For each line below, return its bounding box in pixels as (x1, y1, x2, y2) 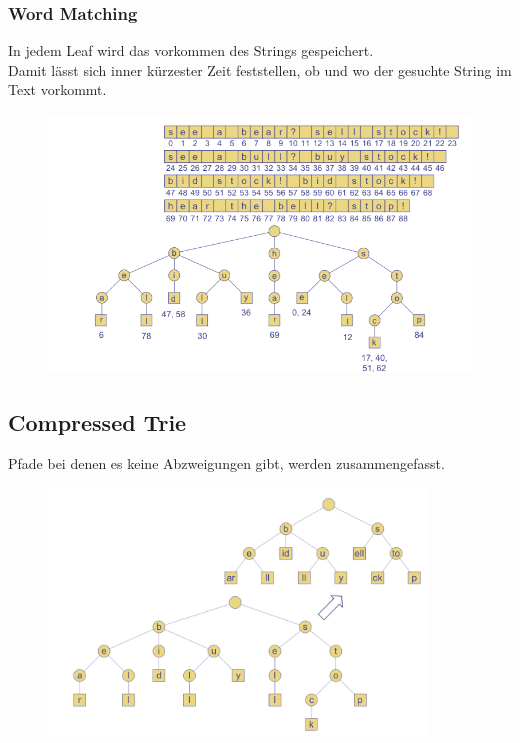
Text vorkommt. (8, 79, 107, 100)
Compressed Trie (8, 406, 187, 437)
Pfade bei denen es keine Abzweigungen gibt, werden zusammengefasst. (8, 453, 445, 474)
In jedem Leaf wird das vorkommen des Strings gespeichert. (8, 40, 374, 61)
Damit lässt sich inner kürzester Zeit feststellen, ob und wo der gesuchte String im (8, 59, 512, 80)
